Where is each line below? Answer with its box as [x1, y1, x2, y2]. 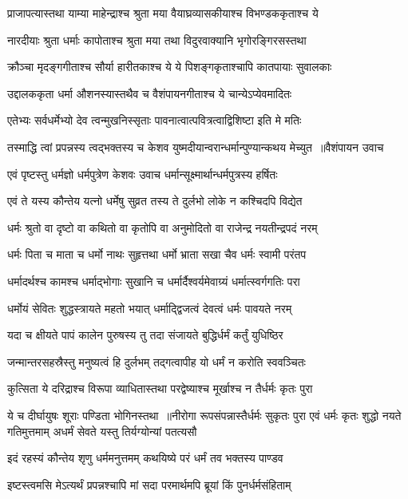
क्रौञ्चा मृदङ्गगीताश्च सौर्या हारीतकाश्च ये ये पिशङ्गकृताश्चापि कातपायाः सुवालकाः [7, 58, 332, 75]
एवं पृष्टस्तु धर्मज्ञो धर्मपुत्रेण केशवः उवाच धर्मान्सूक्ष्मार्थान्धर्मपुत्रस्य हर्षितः [7, 165, 278, 182]
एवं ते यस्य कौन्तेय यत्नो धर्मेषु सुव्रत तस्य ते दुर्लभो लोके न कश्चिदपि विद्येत [7, 192, 303, 209]
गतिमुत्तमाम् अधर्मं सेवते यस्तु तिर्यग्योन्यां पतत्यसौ [7, 422, 197, 439]
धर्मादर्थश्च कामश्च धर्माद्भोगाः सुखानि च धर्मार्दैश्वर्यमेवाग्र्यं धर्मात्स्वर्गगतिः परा [7, 272, 300, 289]
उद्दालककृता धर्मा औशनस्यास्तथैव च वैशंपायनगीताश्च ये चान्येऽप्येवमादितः [7, 85, 292, 101]
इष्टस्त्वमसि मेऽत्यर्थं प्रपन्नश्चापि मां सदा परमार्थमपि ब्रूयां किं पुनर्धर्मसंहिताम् [7, 476, 291, 493]
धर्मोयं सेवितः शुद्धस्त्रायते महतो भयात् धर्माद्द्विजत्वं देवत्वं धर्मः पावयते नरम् [7, 299, 292, 316]
